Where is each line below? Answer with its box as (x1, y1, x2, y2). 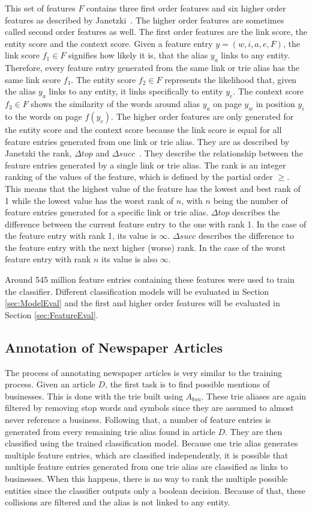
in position (256, 97, 295, 110)
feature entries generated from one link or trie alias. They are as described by (5, 135, 290, 147)
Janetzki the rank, (5, 147, 72, 159)
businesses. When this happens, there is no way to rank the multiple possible (5, 472, 288, 484)
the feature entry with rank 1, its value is (5, 229, 157, 242)
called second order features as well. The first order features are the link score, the (5, 25, 307, 38)
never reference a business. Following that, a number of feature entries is (5, 413, 271, 426)
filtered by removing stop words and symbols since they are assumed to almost (5, 401, 294, 414)
